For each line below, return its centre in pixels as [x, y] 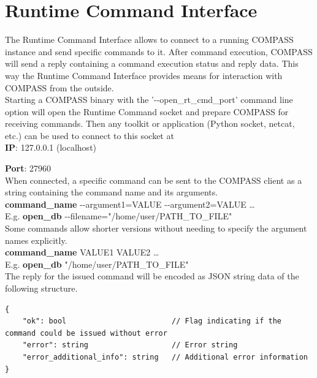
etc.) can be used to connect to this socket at [90, 135]
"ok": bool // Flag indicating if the [152, 321]
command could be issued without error [86, 333]
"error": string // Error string [130, 345]
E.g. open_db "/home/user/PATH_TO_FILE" [97, 264]
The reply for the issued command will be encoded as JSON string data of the [152, 276]
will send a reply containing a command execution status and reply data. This [152, 63]
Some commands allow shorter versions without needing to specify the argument [156, 228]
